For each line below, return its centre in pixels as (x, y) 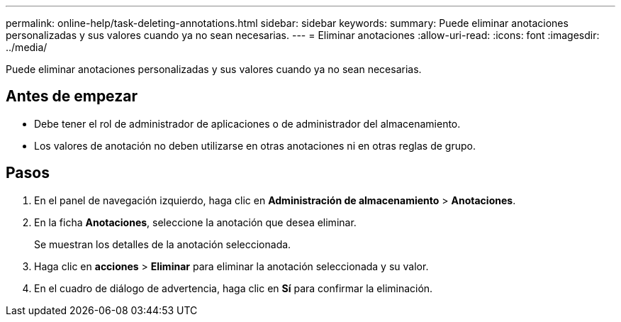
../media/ (27, 47)
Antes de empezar (72, 96)
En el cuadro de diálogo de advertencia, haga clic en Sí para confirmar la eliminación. (234, 288)
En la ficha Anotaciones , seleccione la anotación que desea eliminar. (195, 222)
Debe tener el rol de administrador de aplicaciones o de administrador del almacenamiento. (247, 123)
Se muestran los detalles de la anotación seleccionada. (163, 244)
